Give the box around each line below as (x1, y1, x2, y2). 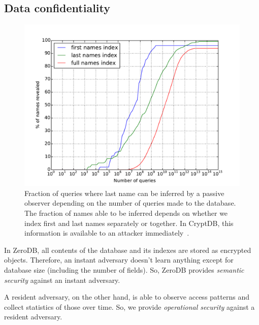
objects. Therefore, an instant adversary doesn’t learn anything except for (4, 254, 234, 265)
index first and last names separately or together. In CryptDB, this (24, 217, 234, 228)
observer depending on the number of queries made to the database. (24, 198, 236, 208)
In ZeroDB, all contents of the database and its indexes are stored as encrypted (4, 244, 251, 255)
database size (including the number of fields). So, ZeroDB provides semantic (4, 264, 244, 275)
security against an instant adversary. (4, 274, 120, 285)
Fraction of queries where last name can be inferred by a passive (24, 187, 224, 198)
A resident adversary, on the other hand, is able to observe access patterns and (4, 291, 249, 302)
